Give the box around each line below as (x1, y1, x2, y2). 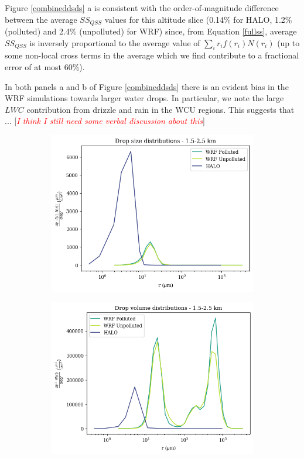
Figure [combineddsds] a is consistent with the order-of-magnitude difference (5, 2, 279, 13)
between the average (5, 13, 77, 25)
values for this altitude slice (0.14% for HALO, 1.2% (104, 13, 292, 25)
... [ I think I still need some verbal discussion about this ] (5, 115, 205, 127)
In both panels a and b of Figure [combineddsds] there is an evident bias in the (5, 80, 289, 92)
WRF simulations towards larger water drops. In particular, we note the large (5, 92, 284, 104)
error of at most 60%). (5, 61, 85, 73)
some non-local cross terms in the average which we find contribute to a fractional (5, 49, 299, 61)
